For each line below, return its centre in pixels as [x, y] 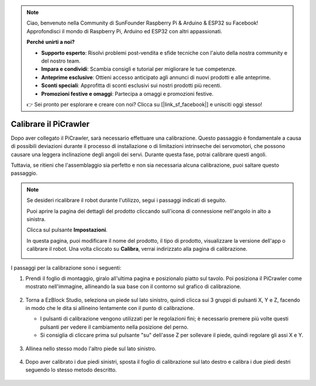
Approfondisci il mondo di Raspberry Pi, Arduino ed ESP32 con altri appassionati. [124, 31]
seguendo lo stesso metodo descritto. [71, 370]
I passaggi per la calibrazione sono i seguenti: [66, 268]
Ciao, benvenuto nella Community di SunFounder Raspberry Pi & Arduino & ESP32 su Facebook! [142, 23]
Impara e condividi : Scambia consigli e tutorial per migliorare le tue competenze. [139, 69]
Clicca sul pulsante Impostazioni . [67, 230]
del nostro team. [61, 61]
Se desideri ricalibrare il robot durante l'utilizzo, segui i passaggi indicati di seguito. [127, 200]
